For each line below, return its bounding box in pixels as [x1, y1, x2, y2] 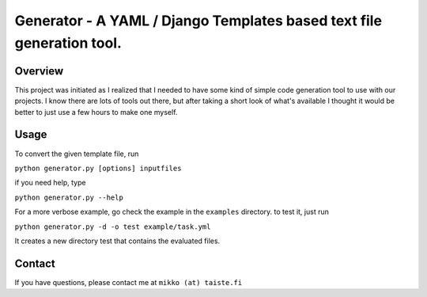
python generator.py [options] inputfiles [14, 163, 182, 173]
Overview [14, 64, 64, 78]
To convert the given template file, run [14, 149, 139, 158]
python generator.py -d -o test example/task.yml [14, 222, 211, 231]
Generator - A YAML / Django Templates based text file [14, 12, 383, 29]
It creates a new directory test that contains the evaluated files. [14, 236, 221, 246]
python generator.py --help [14, 192, 124, 202]
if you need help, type [14, 178, 86, 188]
